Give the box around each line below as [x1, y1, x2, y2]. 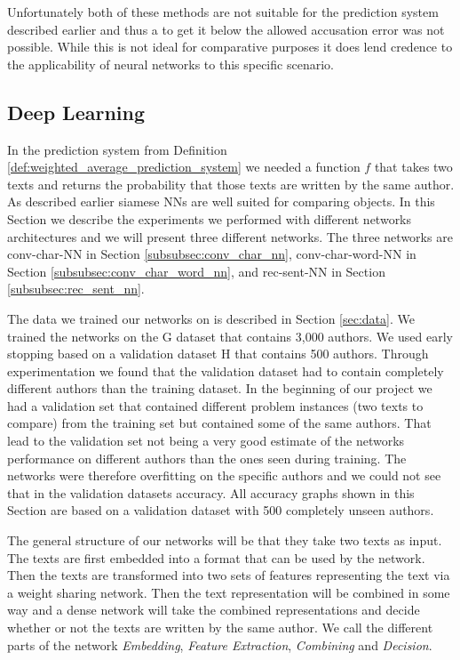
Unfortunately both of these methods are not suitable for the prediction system [7, 3, 439, 20]
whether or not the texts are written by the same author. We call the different [7, 618, 433, 637]
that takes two [374, 157, 453, 176]
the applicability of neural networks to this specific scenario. [7, 54, 334, 73]
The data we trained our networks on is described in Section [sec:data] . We [7, 309, 415, 327]
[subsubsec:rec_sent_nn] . [7, 279, 145, 298]
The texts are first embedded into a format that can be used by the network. [7, 548, 425, 567]
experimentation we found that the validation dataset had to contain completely [7, 361, 444, 380]
